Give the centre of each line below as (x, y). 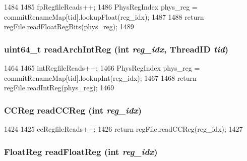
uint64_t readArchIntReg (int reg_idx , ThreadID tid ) (116, 49)
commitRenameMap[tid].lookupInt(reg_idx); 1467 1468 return (100, 77)
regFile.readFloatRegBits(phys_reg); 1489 (69, 26)
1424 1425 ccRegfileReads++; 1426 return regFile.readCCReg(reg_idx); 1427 (124, 129)
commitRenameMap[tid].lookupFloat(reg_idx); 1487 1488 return (104, 16)
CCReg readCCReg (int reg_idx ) (73, 110)
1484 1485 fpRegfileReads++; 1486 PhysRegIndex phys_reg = (101, 7)
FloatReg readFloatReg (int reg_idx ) (81, 151)
